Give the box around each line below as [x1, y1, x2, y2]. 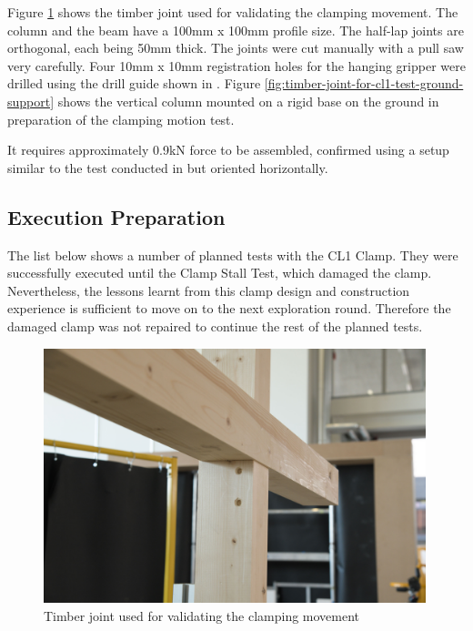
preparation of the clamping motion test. [7, 109, 235, 128]
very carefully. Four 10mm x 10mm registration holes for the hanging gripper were [7, 56, 466, 75]
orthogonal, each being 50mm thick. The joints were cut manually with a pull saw [7, 38, 464, 57]
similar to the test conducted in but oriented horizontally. [7, 158, 328, 177]
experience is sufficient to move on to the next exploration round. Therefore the [7, 299, 451, 318]
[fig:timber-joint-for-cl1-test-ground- [264, 74, 464, 93]
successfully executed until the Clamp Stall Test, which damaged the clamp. [7, 263, 432, 282]
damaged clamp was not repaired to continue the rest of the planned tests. [7, 316, 423, 335]
